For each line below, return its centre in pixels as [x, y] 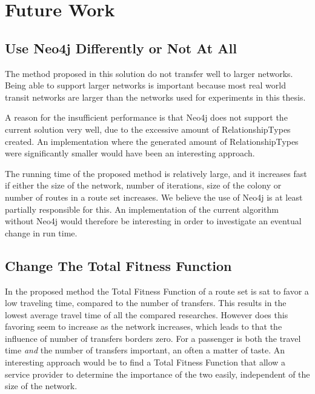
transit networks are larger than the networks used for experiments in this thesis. [155, 97]
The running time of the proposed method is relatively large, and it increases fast [156, 173]
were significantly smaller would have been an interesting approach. [130, 153]
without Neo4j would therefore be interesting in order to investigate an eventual [153, 221]
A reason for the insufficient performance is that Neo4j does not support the [146, 117]
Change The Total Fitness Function [118, 265]
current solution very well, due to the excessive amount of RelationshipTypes [148, 129]
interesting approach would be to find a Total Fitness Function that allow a [145, 362]
